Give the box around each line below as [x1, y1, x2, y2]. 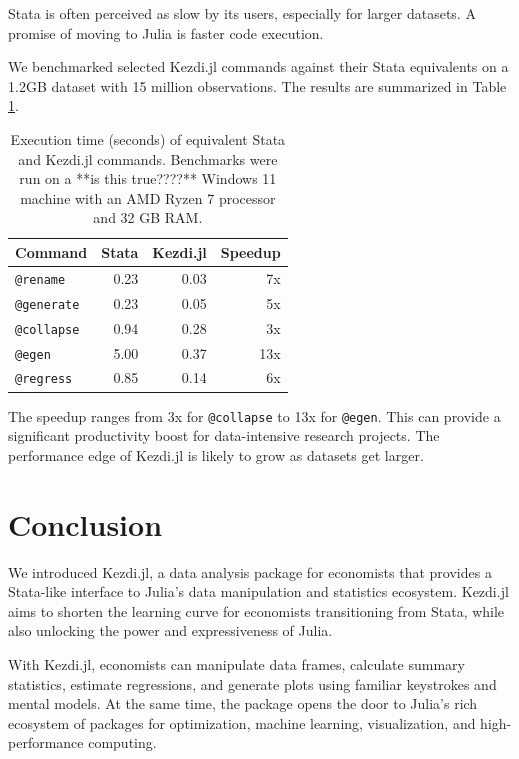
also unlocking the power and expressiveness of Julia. [8, 620, 333, 641]
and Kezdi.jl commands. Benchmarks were [18, 148, 278, 169]
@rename [15, 272, 66, 287]
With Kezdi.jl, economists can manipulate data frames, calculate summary [8, 653, 465, 674]
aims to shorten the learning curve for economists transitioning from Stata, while [8, 600, 505, 621]
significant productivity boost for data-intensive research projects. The [8, 425, 440, 446]
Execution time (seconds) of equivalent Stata [10, 128, 286, 149]
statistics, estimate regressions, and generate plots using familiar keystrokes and [8, 673, 497, 694]
